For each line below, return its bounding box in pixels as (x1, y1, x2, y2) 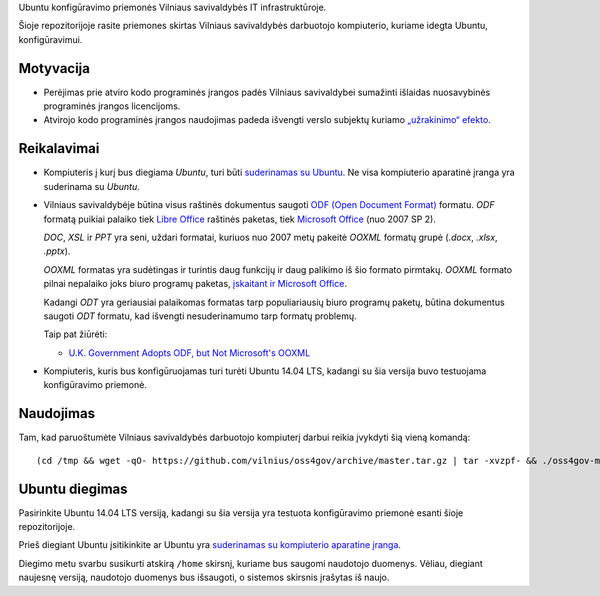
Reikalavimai (18, 140, 100, 157)
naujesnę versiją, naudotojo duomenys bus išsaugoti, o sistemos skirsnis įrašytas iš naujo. (18, 571, 390, 584)
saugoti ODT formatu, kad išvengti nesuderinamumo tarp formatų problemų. (43, 310, 357, 322)
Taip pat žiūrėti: (43, 328, 108, 340)
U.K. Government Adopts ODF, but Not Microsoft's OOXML (68, 346, 311, 359)
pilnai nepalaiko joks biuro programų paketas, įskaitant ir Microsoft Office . (43, 278, 347, 290)
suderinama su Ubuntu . (43, 180, 140, 192)
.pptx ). (43, 245, 71, 257)
